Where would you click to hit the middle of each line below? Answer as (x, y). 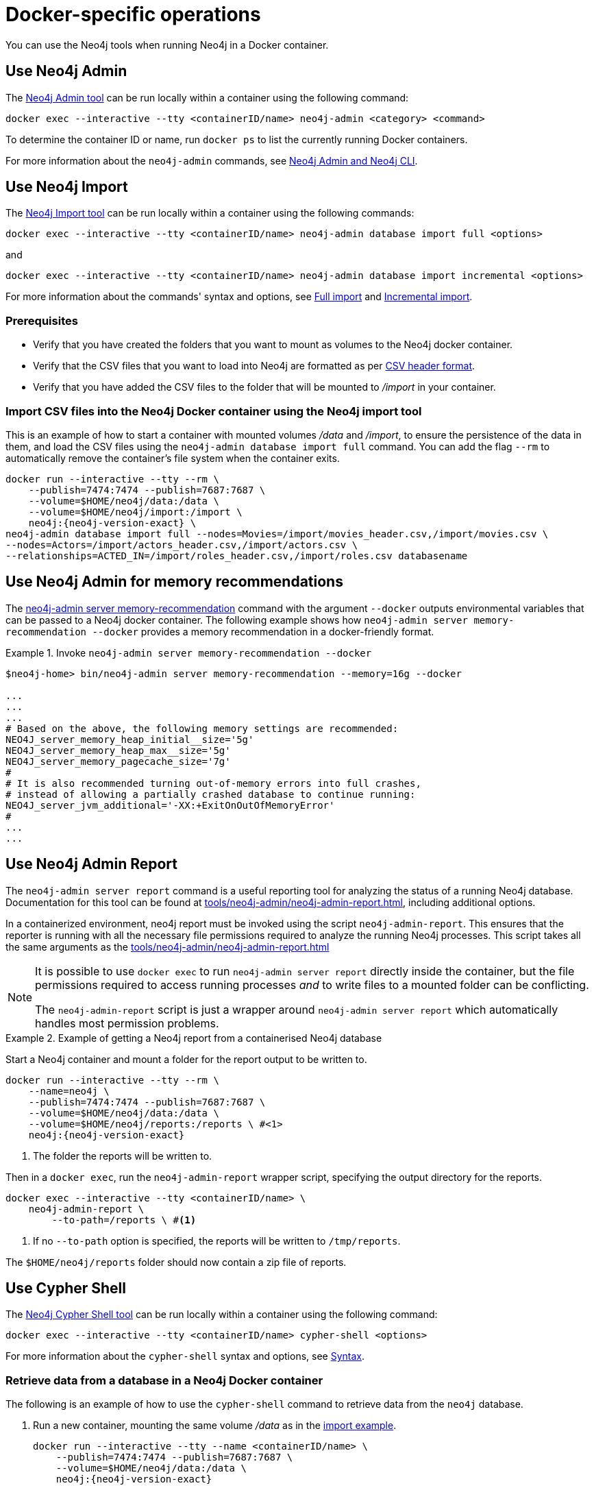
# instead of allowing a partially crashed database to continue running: (211, 794)
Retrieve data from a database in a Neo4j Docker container (164, 1380)
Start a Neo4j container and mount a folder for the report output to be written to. (186, 1059)
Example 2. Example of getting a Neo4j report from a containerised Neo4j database (194, 1038)
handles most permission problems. (127, 1023)
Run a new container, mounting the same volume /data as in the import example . (215, 1426)
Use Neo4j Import (67, 187)
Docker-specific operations (133, 14)
